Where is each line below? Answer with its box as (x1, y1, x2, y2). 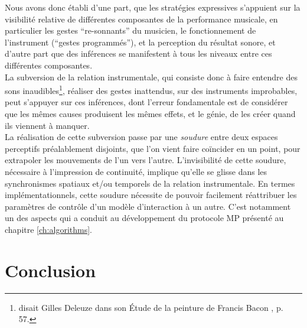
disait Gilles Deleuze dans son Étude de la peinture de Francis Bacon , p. (18, 301, 283, 313)
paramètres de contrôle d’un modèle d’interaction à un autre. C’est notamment (5, 200, 291, 212)
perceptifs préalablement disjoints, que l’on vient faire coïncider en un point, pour (5, 142, 301, 154)
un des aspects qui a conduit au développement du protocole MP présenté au (5, 212, 284, 224)
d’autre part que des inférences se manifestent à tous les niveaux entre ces (5, 47, 272, 60)
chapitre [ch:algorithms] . (5, 223, 92, 235)
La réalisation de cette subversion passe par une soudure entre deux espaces (5, 131, 278, 143)
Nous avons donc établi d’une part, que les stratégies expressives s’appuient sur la (5, 1, 301, 13)
